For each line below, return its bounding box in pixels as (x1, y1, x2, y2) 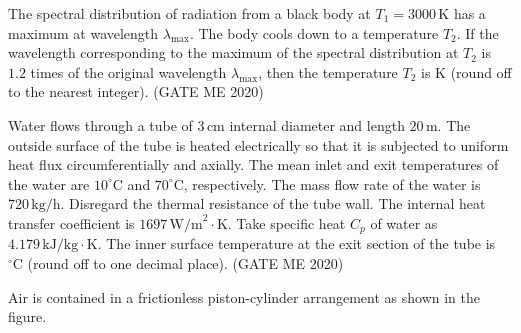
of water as (370, 212, 438, 233)
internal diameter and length (229, 114, 405, 135)
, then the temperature (258, 61, 398, 82)
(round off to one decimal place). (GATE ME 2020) (27, 252, 344, 273)
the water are (8, 173, 90, 194)
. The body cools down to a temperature (189, 22, 439, 43)
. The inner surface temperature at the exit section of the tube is (97, 233, 496, 254)
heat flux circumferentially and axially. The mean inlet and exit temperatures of (8, 154, 499, 175)
